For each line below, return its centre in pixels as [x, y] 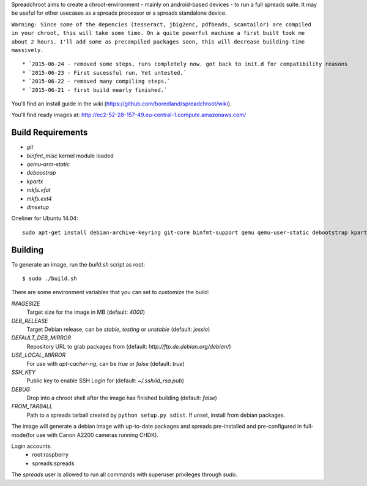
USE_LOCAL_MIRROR [39, 355]
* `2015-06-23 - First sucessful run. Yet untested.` [104, 73]
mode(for [23, 435]
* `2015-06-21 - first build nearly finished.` [95, 90]
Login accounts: [32, 446]
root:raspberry [50, 455]
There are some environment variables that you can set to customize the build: [110, 292]
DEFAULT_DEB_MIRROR [41, 338]
